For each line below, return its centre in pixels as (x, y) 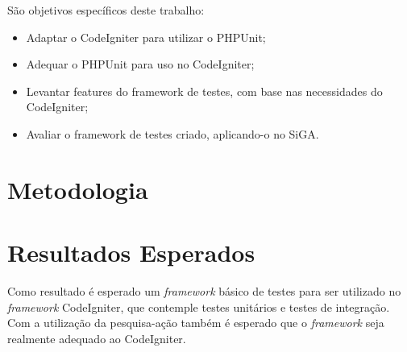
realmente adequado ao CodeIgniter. (97, 338)
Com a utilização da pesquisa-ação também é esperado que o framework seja (196, 323)
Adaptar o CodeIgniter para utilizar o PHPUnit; (146, 37)
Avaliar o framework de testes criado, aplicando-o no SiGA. (172, 133)
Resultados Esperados (131, 253)
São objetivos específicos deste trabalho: (106, 10)
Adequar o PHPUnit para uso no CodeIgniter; (140, 64)
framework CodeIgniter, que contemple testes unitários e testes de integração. (199, 306)
